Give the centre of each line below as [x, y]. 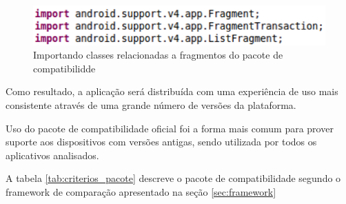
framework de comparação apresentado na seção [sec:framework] [141, 191]
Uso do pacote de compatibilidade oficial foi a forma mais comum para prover [170, 128]
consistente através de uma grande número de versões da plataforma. [151, 104]
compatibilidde [64, 68]
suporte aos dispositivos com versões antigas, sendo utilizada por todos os [161, 142]
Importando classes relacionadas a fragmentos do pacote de [158, 55]
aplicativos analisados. [52, 155]
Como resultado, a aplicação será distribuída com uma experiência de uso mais [172, 91]
